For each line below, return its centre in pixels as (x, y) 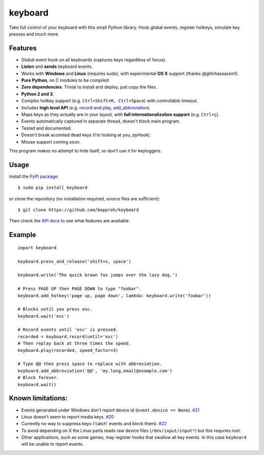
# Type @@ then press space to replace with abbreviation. (90, 364)
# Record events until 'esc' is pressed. (68, 330)
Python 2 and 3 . (38, 94)
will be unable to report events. (53, 444)
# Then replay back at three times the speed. (75, 344)
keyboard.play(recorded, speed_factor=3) (68, 350)
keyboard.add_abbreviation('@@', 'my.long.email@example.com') (95, 371)
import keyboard (37, 248)
